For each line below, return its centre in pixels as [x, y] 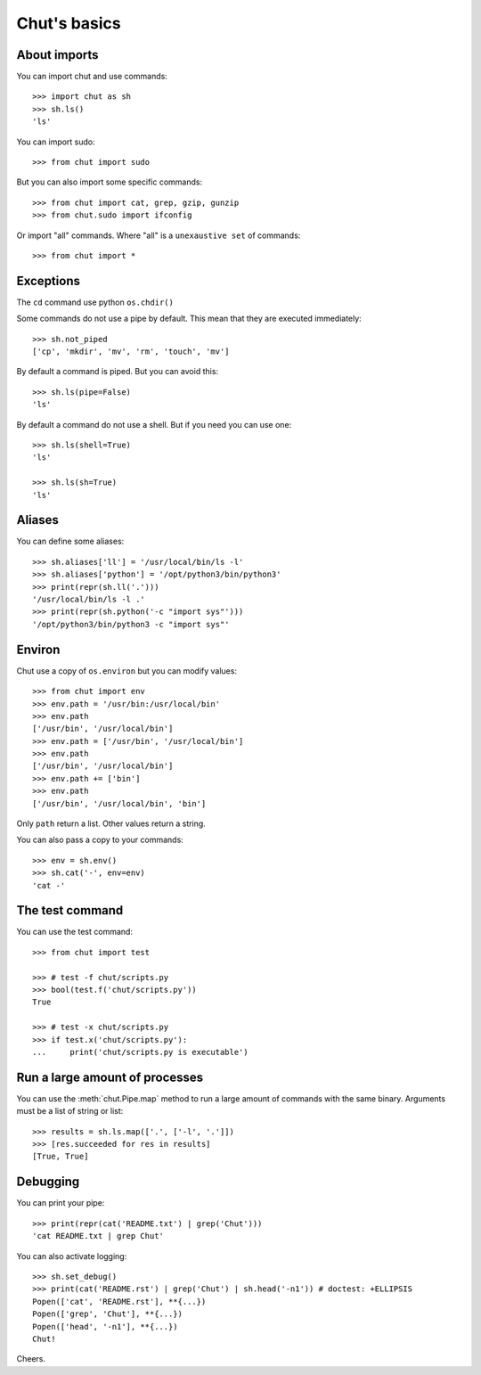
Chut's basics [69, 23]
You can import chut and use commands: [92, 77]
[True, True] [61, 1157]
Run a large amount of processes [110, 1077]
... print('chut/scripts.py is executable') [140, 1052]
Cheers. [31, 1359]
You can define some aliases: [70, 541]
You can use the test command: [75, 932]
